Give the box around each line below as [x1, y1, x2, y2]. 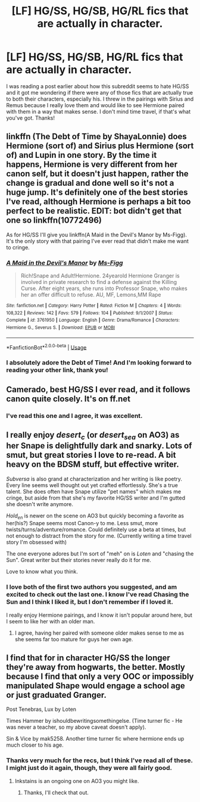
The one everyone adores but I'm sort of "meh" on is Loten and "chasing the [6, 550, 194, 557]
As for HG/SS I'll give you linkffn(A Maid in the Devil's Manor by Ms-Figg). [6, 231, 187, 238]
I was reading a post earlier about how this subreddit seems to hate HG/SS [6, 82, 189, 90]
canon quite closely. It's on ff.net [6, 394, 131, 404]
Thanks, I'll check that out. [23, 789, 89, 796]
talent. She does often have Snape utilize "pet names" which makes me [6, 488, 182, 495]
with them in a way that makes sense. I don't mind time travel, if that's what [6, 108, 191, 115]
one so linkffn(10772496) [6, 216, 102, 226]
